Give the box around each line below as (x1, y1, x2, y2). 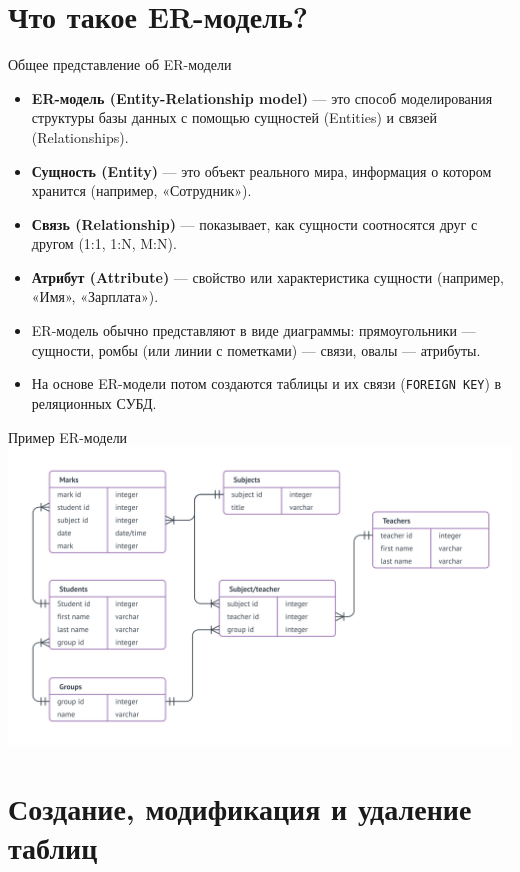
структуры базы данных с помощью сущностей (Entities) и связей (31, 107, 438, 128)
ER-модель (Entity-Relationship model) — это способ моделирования (31, 87, 493, 108)
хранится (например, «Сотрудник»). (31, 180, 252, 201)
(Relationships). (31, 126, 129, 147)
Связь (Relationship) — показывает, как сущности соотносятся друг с (31, 213, 478, 234)
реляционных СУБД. (31, 392, 157, 413)
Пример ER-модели (8, 426, 128, 447)
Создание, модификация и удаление (8, 788, 472, 829)
